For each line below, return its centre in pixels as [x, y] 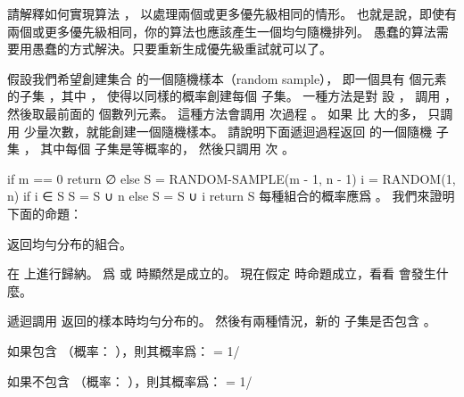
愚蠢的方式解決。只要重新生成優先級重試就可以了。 [182, 49]
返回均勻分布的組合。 [70, 243]
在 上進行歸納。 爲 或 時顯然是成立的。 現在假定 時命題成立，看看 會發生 [222, 273]
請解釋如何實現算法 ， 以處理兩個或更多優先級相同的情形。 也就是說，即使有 [232, 13]
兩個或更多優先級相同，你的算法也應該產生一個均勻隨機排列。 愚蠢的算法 [222, 31]
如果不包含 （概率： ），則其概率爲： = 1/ [130, 380]
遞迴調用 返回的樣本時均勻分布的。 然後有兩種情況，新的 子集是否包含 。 [222, 321]
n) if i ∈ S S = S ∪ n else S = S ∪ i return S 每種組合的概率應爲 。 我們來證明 [231, 196]
